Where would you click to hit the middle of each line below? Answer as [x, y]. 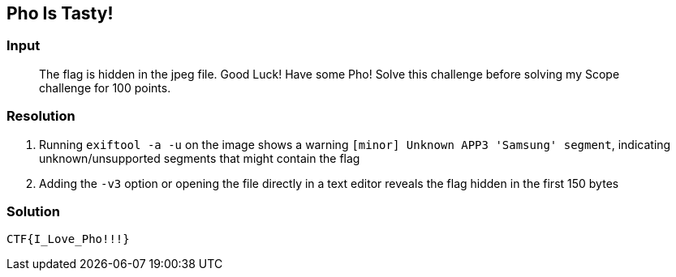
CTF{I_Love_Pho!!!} [68, 239]
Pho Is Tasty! [60, 13]
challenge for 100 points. [105, 87]
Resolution [41, 116]
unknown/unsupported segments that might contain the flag [200, 158]
